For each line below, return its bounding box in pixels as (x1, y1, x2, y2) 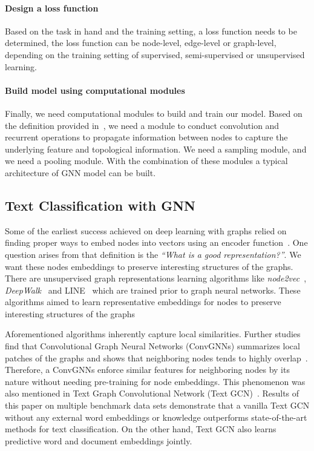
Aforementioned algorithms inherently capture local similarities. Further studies (5, 328, 301, 340)
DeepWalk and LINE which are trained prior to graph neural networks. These (5, 283, 301, 296)
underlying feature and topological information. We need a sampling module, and (5, 142, 307, 155)
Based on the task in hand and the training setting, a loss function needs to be (5, 24, 297, 37)
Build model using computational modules (5, 84, 185, 96)
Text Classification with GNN (5, 196, 195, 214)
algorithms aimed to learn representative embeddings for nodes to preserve (5, 295, 281, 308)
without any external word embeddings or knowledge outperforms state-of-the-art (5, 410, 307, 423)
